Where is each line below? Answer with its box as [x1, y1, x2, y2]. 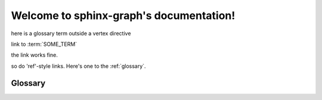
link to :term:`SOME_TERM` [11, 40, 78, 48]
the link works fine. [11, 51, 58, 59]
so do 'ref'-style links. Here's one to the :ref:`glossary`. [11, 62, 146, 70]
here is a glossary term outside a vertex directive [11, 30, 131, 37]
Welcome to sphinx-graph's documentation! [11, 9, 236, 22]
